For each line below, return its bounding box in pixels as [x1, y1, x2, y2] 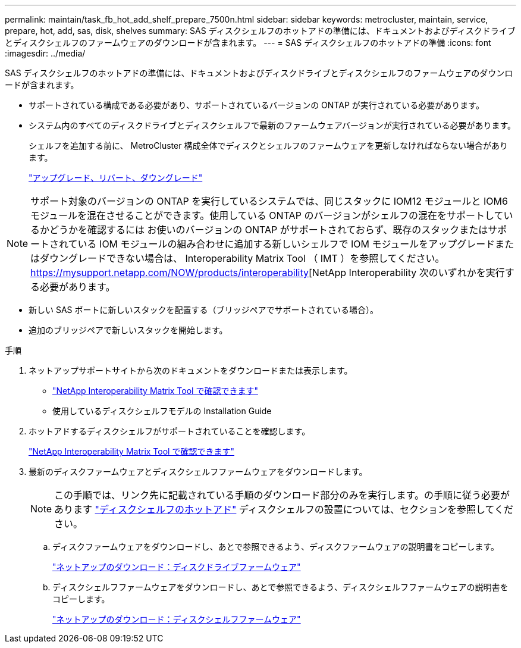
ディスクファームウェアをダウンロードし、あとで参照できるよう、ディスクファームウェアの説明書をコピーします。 [52, 541, 500, 552]
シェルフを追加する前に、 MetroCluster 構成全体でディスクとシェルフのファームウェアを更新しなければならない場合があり [29, 140, 509, 151]
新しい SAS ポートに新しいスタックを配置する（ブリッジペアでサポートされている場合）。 [29, 305, 379, 315]
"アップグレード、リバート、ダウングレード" [29, 173, 203, 183]
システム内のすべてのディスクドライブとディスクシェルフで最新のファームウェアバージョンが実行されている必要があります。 [29, 120, 516, 130]
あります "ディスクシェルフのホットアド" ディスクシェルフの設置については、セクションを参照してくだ [54, 503, 513, 515]
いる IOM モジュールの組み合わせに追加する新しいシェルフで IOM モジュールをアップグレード [77, 238, 495, 250]
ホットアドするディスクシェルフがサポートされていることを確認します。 [29, 426, 310, 436]
